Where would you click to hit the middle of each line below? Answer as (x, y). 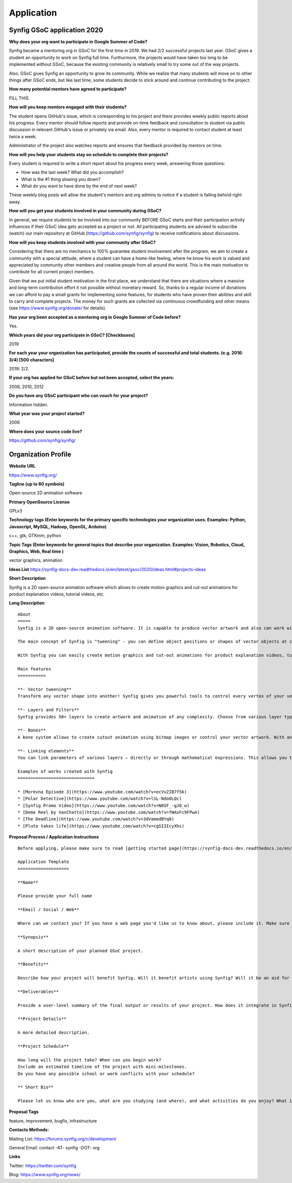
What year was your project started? (47, 414)
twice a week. (23, 136)
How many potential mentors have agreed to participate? (68, 89)
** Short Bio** (36, 1087)
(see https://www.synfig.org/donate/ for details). (58, 308)
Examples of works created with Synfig (65, 771)
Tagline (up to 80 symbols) (37, 484)
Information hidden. (29, 405)
